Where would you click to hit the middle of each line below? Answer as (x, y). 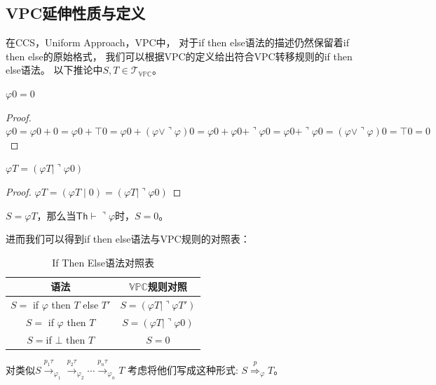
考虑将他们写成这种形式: (183, 369)
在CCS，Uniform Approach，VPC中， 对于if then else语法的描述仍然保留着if (177, 42)
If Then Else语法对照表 (103, 262)
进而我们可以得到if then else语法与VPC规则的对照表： (128, 239)
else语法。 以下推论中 (54, 70)
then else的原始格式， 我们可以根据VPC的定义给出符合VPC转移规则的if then (179, 56)
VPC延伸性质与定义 (76, 13)
